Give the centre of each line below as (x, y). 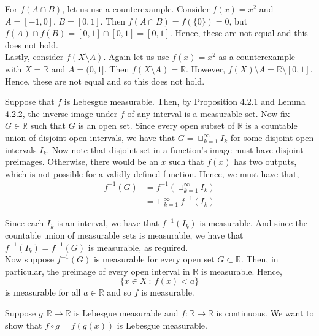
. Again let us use (136, 57)
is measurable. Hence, (241, 271)
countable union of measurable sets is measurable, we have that (124, 235)
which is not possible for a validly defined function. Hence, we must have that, (152, 173)
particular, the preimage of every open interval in (98, 271)
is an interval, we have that (108, 223)
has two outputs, (265, 162)
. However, (206, 68)
